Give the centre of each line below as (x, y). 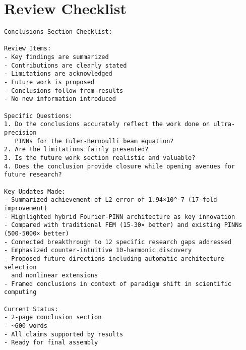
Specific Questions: (39, 116)
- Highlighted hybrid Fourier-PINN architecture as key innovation (120, 217)
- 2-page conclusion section (53, 317)
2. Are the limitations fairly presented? (76, 150)
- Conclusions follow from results (64, 91)
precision (20, 133)
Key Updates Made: (35, 191)
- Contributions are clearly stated (66, 65)
